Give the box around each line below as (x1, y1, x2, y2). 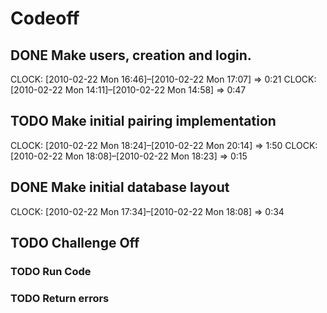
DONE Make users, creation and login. (10, 47, 252, 64)
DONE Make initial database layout (10, 179, 230, 196)
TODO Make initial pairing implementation (10, 113, 277, 130)
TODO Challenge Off (10, 235, 140, 252)
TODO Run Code (10, 264, 92, 278)
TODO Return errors (10, 291, 110, 305)
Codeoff (10, 7, 80, 30)
